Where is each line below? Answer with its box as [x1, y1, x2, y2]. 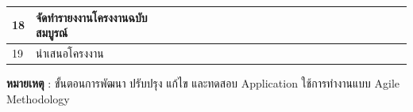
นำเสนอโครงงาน [36, 44, 104, 61]
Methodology [6, 90, 70, 106]
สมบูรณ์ [36, 24, 68, 41]
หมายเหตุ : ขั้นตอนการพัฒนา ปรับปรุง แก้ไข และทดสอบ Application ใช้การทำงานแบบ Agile [6, 75, 400, 91]
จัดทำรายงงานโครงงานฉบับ [36, 9, 148, 25]
